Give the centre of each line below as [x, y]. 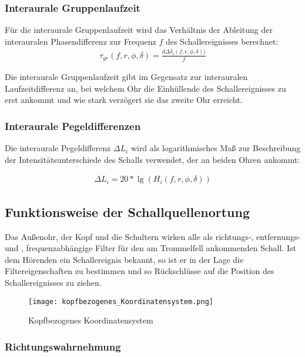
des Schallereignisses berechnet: [222, 41]
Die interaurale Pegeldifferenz [58, 148]
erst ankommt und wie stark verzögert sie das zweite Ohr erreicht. [124, 100]
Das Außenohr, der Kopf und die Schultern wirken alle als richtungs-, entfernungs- [153, 236]
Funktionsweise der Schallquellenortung [128, 211]
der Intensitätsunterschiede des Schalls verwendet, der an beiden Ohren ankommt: [152, 159]
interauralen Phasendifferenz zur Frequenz [81, 41]
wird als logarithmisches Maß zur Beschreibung [216, 148]
